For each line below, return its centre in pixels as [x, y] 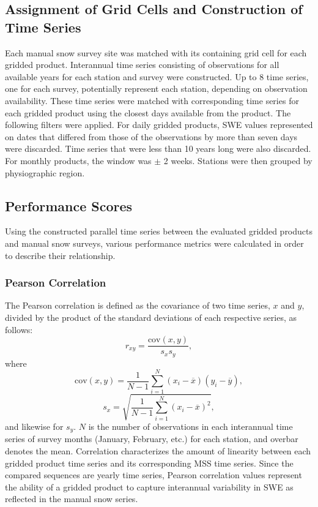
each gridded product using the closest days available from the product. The [148, 112]
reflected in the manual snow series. [72, 499]
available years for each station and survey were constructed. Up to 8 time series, [157, 76]
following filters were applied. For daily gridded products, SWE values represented [159, 125]
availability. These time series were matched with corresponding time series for [152, 100]
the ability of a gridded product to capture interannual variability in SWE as [149, 486]
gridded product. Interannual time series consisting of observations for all [142, 65]
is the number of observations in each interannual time [190, 426]
